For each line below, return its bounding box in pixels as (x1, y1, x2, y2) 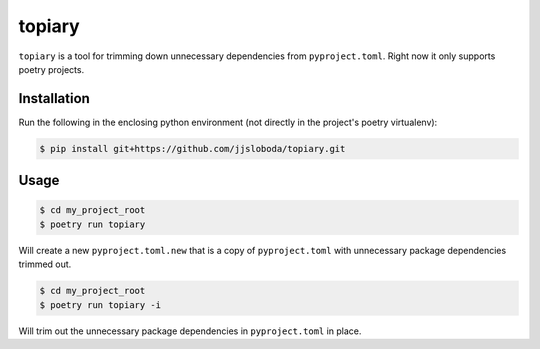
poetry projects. (18, 63, 85, 75)
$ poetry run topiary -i (39, 299, 162, 310)
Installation (18, 90, 90, 107)
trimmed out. (18, 258, 72, 270)
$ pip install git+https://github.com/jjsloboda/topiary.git (39, 143, 346, 154)
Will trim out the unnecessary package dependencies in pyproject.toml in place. (18, 325, 362, 337)
